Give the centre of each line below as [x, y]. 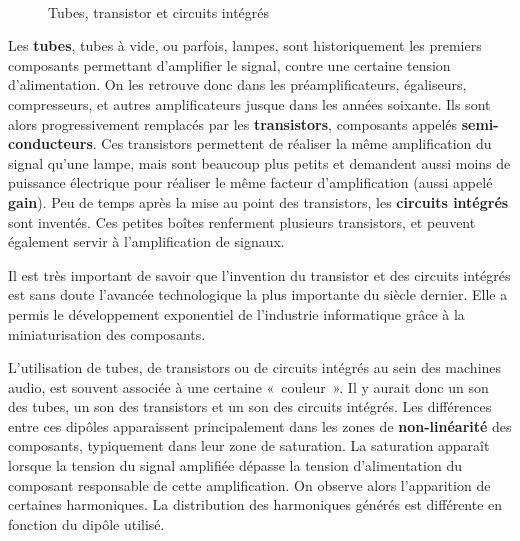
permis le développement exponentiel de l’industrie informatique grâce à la [236, 313]
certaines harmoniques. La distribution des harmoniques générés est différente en [255, 504]
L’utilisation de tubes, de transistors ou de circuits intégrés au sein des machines [255, 367]
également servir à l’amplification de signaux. [146, 241]
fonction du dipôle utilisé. [86, 523]
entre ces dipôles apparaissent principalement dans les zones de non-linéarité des [260, 425]
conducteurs [50, 143]
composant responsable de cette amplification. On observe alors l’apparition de [249, 484]
